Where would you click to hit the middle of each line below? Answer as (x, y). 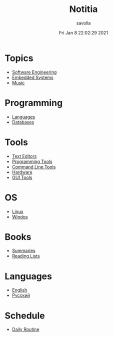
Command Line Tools (34, 166)
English (19, 290)
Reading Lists (26, 256)
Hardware (22, 172)
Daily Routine (25, 329)
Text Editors (24, 156)
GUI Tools (22, 177)
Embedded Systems (32, 77)
